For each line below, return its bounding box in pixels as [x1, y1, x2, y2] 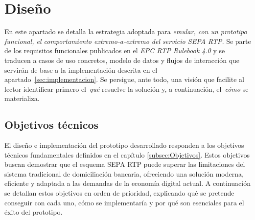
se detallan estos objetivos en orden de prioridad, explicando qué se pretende [4, 188, 234, 198]
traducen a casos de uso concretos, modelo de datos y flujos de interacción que [4, 55, 240, 65]
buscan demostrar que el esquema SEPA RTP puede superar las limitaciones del [4, 159, 245, 169]
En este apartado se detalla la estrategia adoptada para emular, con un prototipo [4, 26, 247, 37]
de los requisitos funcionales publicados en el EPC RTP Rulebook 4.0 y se [4, 45, 225, 56]
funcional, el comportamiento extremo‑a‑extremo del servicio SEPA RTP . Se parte [4, 36, 251, 46]
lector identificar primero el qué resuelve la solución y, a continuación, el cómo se [4, 83, 249, 94]
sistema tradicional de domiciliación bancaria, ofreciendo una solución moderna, [4, 168, 244, 179]
